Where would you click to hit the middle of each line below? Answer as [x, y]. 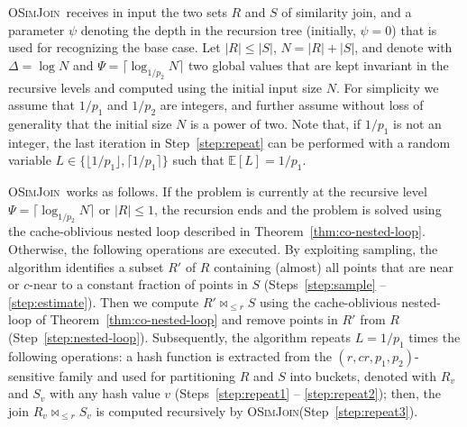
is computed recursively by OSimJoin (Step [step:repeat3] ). [257, 411]
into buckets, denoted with [363, 375]
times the [435, 337]
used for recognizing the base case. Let [114, 47]
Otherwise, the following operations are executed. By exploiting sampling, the [223, 249]
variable [30, 160]
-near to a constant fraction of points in [138, 284]
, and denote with [403, 47]
